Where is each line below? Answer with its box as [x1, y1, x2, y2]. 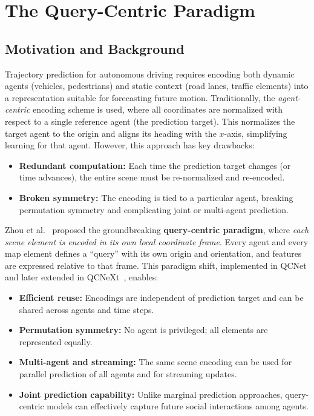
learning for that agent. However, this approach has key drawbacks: [5, 139, 255, 151]
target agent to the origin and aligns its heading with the [5, 127, 217, 139]
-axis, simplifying [224, 127, 287, 139]
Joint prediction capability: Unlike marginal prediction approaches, [19, 388, 283, 400]
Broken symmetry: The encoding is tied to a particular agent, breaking [19, 191, 293, 203]
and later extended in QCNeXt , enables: [5, 271, 159, 283]
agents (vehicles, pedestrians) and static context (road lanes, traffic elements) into [5, 79, 309, 92]
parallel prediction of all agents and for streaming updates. [19, 368, 237, 380]
